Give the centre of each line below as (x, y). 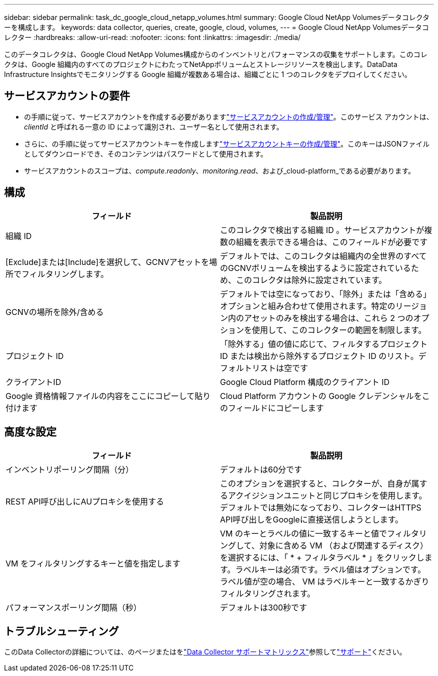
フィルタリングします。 (65, 274)
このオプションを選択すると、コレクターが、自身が (316, 483)
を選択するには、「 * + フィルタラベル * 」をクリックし (322, 557)
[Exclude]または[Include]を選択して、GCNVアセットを (107, 262)
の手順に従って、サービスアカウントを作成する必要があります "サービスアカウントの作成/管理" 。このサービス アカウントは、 (229, 116)
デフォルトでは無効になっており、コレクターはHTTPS (321, 507)
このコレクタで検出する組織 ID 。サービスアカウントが (322, 230)
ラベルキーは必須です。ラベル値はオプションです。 (330, 569)
